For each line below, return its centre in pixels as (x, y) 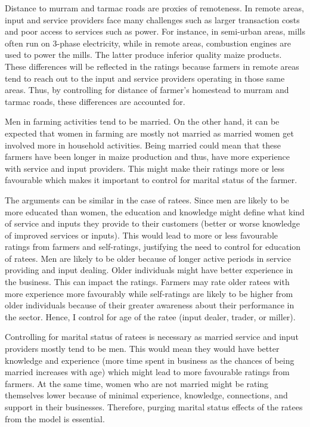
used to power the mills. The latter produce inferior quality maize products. (143, 55)
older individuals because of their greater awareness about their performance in (150, 305)
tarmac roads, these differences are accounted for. (95, 101)
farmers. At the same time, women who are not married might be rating (137, 383)
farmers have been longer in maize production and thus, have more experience (147, 157)
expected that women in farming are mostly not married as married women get (149, 133)
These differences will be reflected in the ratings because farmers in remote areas (152, 66)
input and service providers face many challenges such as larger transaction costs (152, 19)
